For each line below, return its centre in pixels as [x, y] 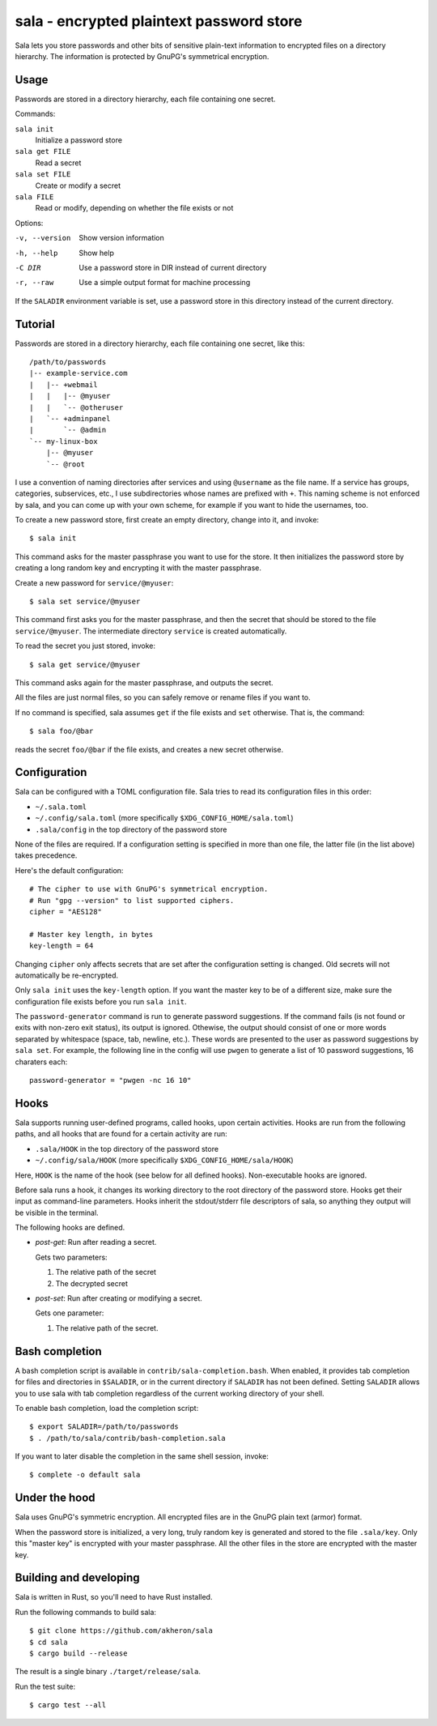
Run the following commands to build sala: [86, 1612]
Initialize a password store [79, 140]
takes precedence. [46, 855]
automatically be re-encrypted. [67, 975]
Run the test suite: [45, 1686]
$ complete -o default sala [85, 1475]
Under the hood [55, 1498]
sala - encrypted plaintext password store [159, 21]
